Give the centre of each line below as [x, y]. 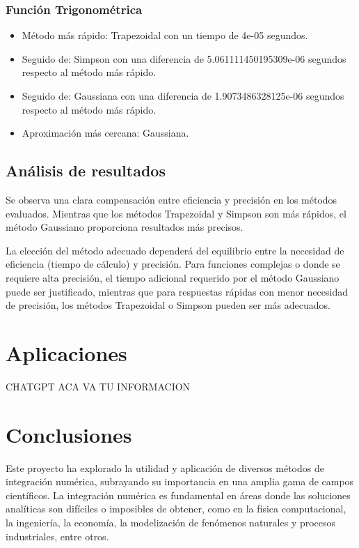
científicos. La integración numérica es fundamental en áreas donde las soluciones [178, 495]
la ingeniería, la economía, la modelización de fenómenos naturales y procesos [171, 522]
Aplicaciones [66, 352]
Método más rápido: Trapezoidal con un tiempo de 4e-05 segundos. [165, 35]
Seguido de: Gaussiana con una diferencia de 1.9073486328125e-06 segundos [183, 96]
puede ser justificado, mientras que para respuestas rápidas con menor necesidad [177, 291]
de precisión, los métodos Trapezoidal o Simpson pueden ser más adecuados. [168, 305]
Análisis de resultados [86, 170]
